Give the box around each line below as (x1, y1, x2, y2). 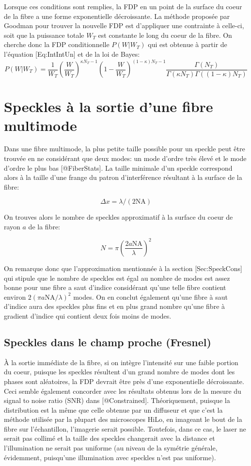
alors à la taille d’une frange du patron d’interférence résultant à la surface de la (4, 172, 242, 182)
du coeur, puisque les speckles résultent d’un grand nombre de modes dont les (4, 367, 235, 377)
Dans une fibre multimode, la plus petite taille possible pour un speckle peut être (4, 144, 245, 154)
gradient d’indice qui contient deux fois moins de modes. (4, 310, 172, 321)
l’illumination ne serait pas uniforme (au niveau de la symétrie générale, (4, 443, 218, 453)
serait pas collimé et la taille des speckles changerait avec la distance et (4, 433, 215, 443)
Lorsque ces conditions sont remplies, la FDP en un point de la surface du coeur (4, 1, 242, 11)
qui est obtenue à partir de (148, 39, 227, 49)
